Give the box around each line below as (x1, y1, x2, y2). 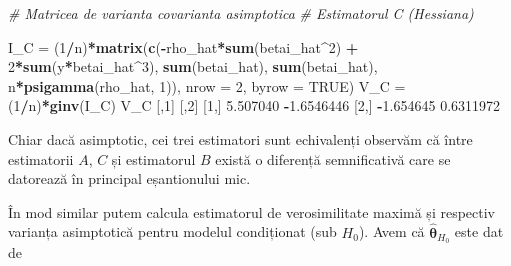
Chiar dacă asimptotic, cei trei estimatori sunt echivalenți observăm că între (8, 128, 473, 149)
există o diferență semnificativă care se (215, 148, 451, 169)
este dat (454, 221, 504, 242)
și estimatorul (111, 148, 196, 169)
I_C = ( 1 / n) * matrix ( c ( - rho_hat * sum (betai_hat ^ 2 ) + (8, 36, 359, 57)
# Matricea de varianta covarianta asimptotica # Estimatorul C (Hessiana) (8, 3, 474, 23)
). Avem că (358, 221, 425, 242)
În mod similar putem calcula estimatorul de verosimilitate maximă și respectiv (8, 201, 496, 222)
